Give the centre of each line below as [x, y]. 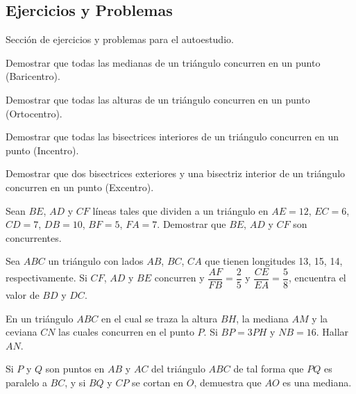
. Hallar [332, 332]
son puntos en [75, 369]
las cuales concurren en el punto [126, 332]
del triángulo [178, 369]
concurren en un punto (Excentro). [80, 187]
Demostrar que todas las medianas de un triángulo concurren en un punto [163, 62]
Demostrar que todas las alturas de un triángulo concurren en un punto [158, 99]
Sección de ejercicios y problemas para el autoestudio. [120, 39]
